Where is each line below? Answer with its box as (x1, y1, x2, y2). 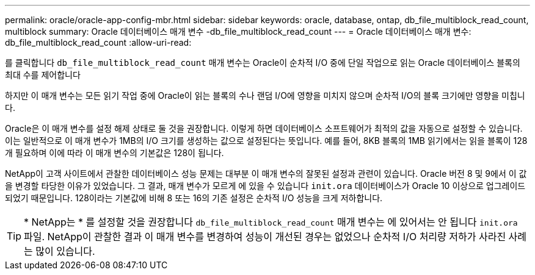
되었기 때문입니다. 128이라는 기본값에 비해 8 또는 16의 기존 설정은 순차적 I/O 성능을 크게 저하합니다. (5, 193, 383, 203)
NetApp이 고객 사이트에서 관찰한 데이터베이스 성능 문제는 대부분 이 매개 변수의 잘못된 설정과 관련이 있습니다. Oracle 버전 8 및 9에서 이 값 (5, 168, 527, 179)
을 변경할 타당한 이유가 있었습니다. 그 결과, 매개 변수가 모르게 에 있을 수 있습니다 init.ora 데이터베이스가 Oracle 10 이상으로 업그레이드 (5, 180, 526, 191)
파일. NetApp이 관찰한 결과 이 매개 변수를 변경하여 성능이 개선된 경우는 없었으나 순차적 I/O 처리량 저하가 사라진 (24, 230, 506, 243)
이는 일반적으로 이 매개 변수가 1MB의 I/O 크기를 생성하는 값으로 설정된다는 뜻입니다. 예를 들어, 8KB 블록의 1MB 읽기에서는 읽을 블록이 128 (5, 135, 528, 146)
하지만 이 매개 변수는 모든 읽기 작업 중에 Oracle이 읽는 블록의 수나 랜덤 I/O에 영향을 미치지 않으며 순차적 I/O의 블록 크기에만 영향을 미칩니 (5, 90, 525, 101)
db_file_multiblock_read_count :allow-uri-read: (5, 37, 192, 48)
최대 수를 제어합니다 (5, 70, 81, 80)
